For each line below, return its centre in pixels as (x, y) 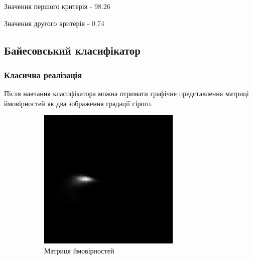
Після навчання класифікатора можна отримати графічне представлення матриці (126, 93)
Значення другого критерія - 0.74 (54, 23)
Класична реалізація (43, 74)
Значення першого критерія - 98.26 (57, 6)
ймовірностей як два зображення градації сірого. (78, 103)
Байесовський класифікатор (72, 50)
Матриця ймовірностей (79, 250)
